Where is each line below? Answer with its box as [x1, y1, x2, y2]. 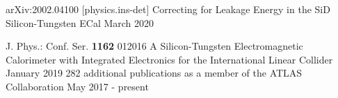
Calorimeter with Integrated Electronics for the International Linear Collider [6, 52, 333, 66]
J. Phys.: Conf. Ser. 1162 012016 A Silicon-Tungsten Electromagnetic [6, 39, 303, 53]
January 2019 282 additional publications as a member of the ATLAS [6, 66, 303, 80]
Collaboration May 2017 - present [6, 79, 149, 93]
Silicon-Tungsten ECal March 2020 [6, 15, 154, 30]
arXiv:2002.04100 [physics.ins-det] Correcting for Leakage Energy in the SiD [6, 2, 330, 16]
